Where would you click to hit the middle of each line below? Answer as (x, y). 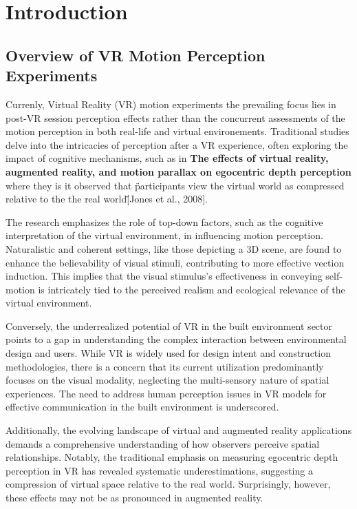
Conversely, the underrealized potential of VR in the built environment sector (169, 325)
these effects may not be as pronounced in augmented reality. (134, 497)
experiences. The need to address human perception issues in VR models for (166, 393)
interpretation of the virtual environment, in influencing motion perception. (164, 235)
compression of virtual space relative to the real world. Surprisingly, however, (168, 484)
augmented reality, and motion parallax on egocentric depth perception (178, 171)
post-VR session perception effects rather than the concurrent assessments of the (175, 117)
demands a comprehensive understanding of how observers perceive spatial (163, 443)
